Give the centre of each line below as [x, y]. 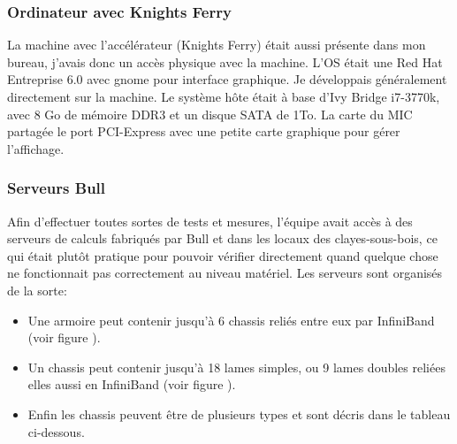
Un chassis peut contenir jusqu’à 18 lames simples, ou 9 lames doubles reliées [236, 367]
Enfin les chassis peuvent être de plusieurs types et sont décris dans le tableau [239, 413]
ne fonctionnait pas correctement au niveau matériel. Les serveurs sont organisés [225, 273]
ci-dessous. [56, 431]
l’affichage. [36, 148]
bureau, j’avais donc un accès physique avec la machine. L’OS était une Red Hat [225, 61]
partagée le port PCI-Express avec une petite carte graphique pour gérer [204, 131]
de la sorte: [37, 290]
